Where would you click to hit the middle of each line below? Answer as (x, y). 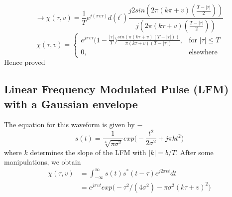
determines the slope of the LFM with (88, 152)
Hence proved (25, 62)
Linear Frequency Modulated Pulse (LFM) (116, 89)
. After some (195, 152)
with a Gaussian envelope (71, 103)
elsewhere (203, 52)
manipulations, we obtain (43, 162)
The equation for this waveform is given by (69, 124)
